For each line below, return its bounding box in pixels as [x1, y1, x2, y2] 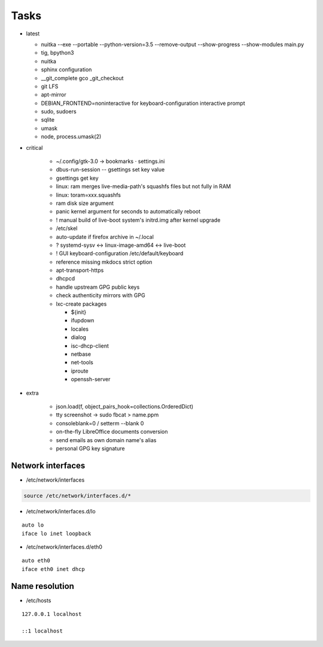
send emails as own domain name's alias [56, 436, 157, 443]
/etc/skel [56, 225, 78, 232]
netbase [71, 350, 92, 358]
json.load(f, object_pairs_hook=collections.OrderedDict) [56, 403, 194, 410]
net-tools [71, 359, 94, 366]
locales [71, 325, 89, 332]
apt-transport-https [56, 267, 104, 274]
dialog [71, 334, 87, 341]
